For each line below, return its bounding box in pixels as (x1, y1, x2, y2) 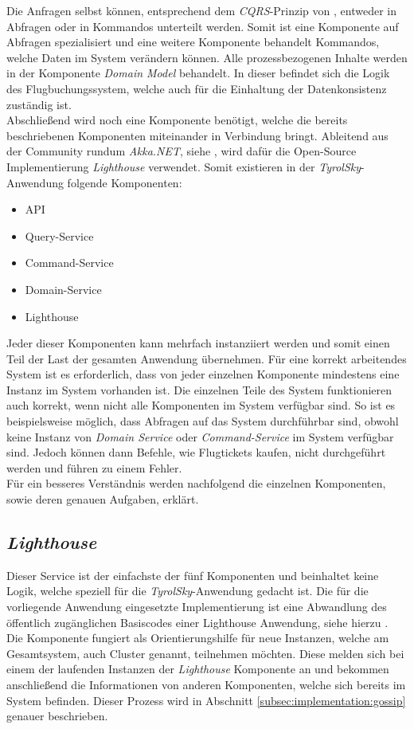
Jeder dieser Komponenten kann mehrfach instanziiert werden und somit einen (6, 335, 390, 351)
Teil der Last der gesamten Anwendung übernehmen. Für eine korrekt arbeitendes (6, 350, 407, 366)
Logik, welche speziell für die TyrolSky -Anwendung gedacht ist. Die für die (6, 582, 369, 599)
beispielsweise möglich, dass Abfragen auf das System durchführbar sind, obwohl (6, 413, 399, 429)
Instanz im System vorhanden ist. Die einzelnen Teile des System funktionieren (6, 381, 393, 398)
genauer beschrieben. (6, 707, 108, 724)
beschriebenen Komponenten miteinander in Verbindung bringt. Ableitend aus (6, 127, 389, 143)
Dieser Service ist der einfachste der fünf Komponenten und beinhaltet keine (6, 566, 379, 583)
